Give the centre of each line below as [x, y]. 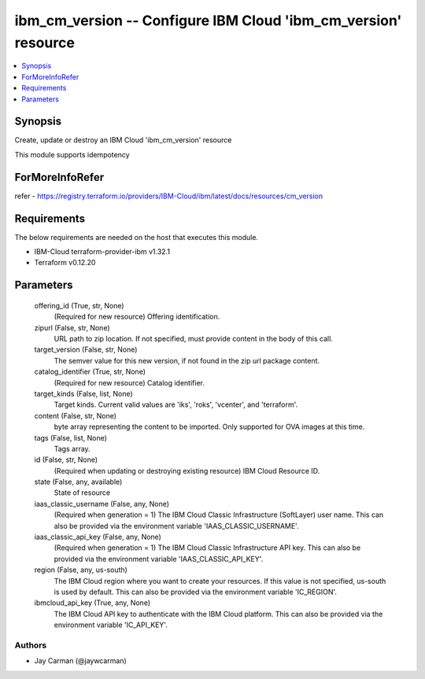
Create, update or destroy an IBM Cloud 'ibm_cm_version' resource [123, 140]
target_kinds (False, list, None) [83, 393]
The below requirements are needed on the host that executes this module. [137, 237]
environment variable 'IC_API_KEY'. [111, 625]
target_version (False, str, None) [86, 349]
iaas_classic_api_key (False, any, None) [98, 537]
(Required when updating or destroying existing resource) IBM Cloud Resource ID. [187, 471]
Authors [31, 645]
